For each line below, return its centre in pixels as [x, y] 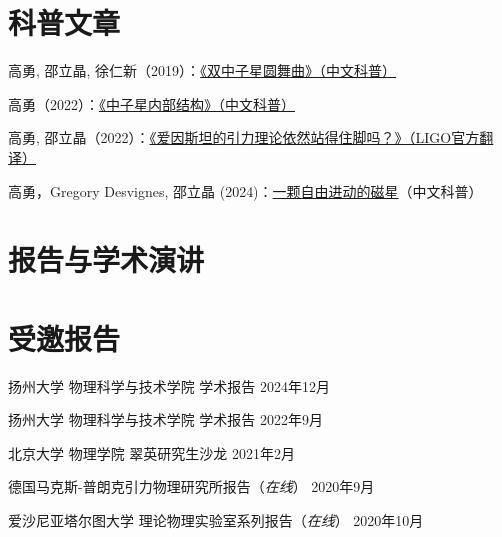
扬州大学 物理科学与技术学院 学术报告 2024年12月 [169, 385]
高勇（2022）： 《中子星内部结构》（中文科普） [151, 103]
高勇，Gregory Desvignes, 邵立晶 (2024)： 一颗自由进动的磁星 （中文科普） [245, 190]
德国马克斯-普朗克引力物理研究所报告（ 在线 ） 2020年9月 [191, 486]
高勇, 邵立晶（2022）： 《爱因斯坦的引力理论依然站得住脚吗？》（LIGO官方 [244, 137]
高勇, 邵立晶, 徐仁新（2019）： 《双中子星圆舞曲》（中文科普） [202, 70]
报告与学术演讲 [106, 259]
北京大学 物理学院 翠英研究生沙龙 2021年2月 [151, 452]
